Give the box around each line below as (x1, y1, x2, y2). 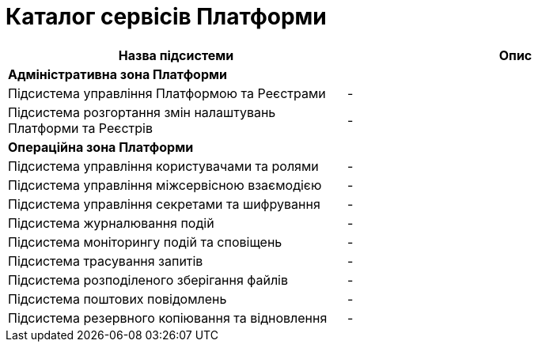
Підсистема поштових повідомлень (8, 290, 227, 307)
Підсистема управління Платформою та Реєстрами (8, 85, 326, 101)
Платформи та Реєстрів (8, 119, 153, 136)
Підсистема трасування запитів (8, 252, 203, 269)
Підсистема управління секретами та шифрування (8, 195, 320, 212)
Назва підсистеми (118, 47, 234, 63)
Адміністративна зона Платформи (8, 66, 227, 82)
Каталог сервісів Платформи (6, 3, 327, 30)
